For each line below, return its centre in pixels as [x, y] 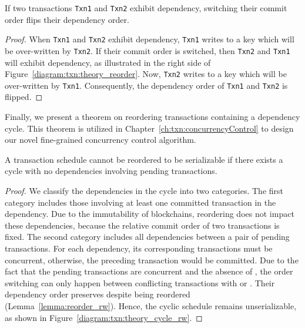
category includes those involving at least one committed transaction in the [140, 202]
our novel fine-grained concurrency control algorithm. [100, 140]
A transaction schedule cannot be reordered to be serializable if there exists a [144, 159]
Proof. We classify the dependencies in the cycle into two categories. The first [144, 191]
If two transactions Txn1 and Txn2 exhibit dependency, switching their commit [146, 8]
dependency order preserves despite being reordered [98, 294]
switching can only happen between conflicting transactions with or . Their [140, 282]
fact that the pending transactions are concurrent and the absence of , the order [149, 271]
